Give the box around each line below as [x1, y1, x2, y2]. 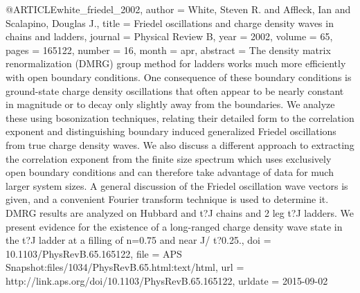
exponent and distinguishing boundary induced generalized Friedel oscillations [6, 124, 336, 139]
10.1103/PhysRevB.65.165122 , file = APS [6, 246, 182, 260]
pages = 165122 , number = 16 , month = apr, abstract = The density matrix [6, 42, 331, 57]
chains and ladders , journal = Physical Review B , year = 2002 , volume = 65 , [6, 29, 333, 44]
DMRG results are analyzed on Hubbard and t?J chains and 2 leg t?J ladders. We [6, 205, 354, 220]
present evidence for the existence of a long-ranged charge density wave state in [6, 219, 343, 233]
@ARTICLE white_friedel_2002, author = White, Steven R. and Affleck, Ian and [6, 2, 351, 16]
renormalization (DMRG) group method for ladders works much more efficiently [6, 56, 346, 71]
